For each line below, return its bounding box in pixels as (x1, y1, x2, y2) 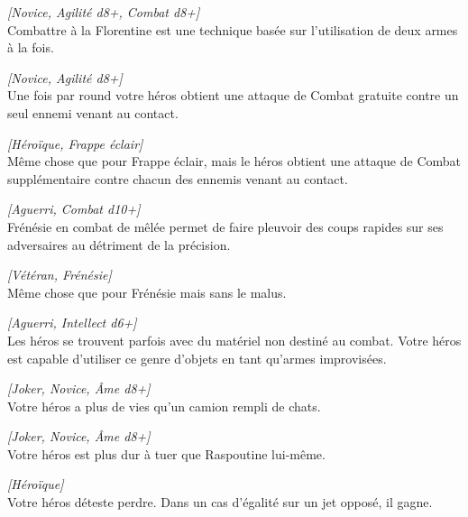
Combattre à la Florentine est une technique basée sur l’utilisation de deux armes (7, 20, 458, 39)
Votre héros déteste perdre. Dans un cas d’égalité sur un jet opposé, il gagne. (7, 493, 433, 512)
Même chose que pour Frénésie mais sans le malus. (7, 282, 287, 301)
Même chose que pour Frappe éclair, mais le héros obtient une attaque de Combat (7, 152, 461, 171)
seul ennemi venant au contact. (7, 103, 179, 122)
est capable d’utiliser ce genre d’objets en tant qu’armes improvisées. (7, 348, 387, 367)
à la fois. (7, 38, 54, 57)
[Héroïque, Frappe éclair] (7, 134, 143, 152)
